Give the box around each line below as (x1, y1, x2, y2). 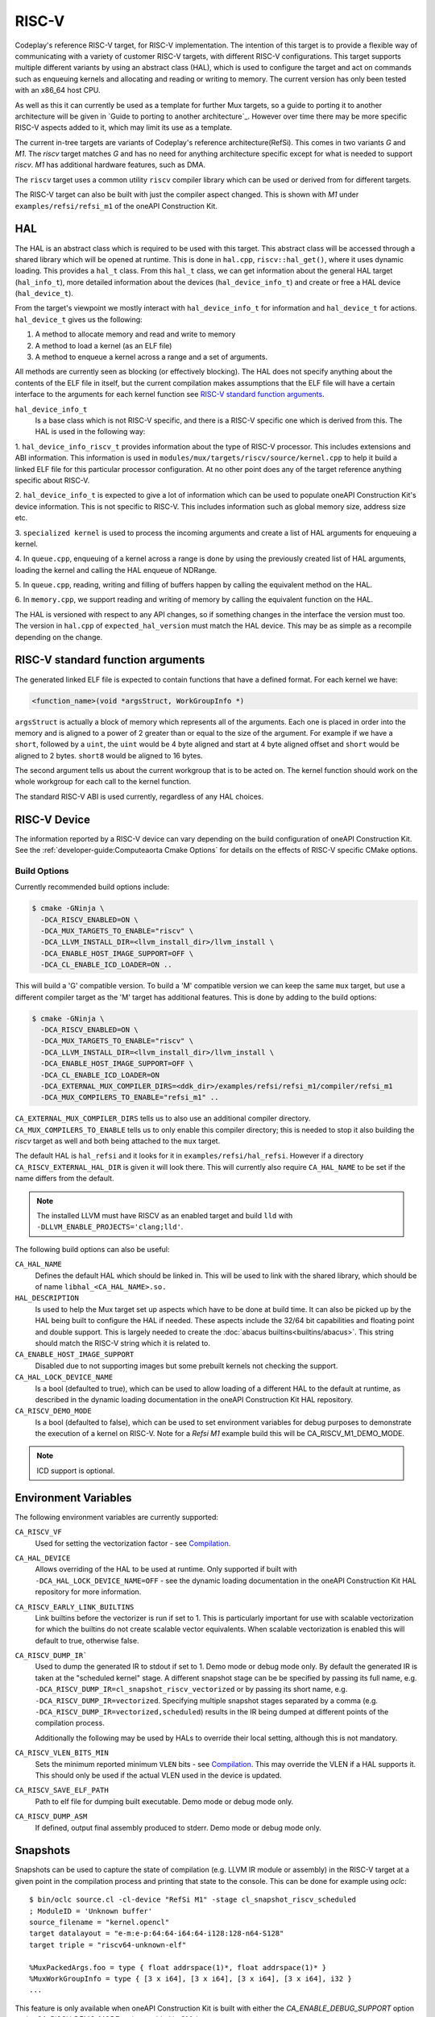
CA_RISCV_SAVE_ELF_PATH (14, 1785, 109, 1795)
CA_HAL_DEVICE (14, 1553, 71, 1563)
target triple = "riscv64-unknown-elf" (29, 1940, 187, 1949)
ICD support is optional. (36, 1465, 115, 1476)
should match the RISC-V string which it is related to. (35, 1338, 211, 1347)
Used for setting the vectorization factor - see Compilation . (35, 1538, 231, 1548)
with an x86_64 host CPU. (14, 86, 101, 95)
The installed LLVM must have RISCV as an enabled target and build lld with (36, 1211, 293, 1221)
